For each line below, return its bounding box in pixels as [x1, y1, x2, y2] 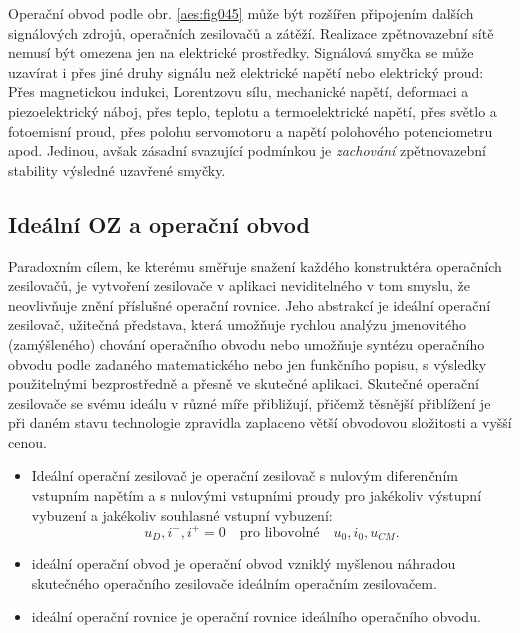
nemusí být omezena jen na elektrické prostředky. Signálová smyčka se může [8, 42, 474, 63]
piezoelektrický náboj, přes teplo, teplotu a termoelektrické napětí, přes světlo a [8, 100, 497, 121]
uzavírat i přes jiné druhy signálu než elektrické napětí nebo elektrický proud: [8, 61, 484, 82]
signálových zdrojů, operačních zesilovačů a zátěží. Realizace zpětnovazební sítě [8, 22, 494, 43]
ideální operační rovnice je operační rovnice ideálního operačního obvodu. [31, 606, 481, 627]
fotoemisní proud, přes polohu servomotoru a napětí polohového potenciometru [8, 120, 493, 141]
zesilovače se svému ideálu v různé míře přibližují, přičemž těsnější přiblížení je [8, 392, 491, 413]
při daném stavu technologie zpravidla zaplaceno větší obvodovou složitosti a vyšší [8, 412, 512, 433]
